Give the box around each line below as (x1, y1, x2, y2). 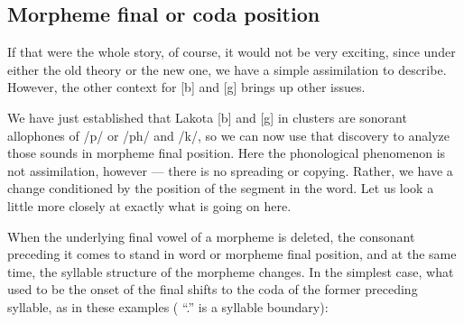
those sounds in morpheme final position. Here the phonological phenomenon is (7, 143, 446, 162)
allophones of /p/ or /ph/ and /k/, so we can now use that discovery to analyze (7, 125, 450, 144)
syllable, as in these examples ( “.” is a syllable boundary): (7, 297, 329, 316)
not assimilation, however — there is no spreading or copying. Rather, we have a (7, 161, 453, 180)
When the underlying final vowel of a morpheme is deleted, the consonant (7, 226, 415, 245)
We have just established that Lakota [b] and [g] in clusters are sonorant (7, 107, 407, 126)
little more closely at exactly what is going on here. (7, 196, 292, 215)
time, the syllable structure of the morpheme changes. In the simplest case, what (7, 262, 454, 281)
